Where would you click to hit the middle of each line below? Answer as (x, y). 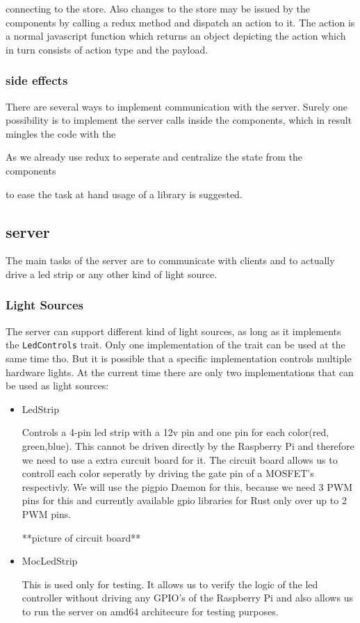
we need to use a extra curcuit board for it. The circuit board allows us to (180, 459)
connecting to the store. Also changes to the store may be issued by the (158, 8)
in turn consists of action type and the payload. (107, 49)
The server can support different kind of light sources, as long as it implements (173, 331)
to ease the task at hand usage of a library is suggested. (124, 194)
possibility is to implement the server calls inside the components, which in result (179, 120)
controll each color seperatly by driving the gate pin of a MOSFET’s (168, 473)
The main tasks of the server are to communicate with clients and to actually (170, 260)
